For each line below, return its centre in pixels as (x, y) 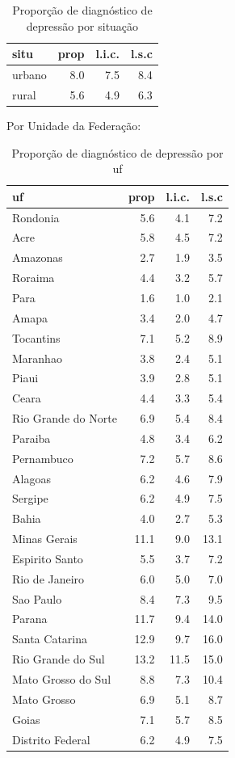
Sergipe (30, 498)
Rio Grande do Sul (59, 659)
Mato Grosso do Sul (62, 679)
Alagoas (31, 478)
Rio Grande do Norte (65, 418)
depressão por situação (82, 25)
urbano (29, 75)
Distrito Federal (51, 739)
